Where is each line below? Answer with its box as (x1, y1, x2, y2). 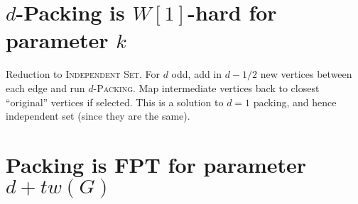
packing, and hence (253, 94, 337, 109)
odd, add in (171, 67, 222, 81)
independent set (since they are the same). (6, 108, 190, 123)
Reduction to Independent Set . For (6, 67, 161, 81)
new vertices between (260, 67, 352, 81)
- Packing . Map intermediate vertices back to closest (93, 80, 320, 95)
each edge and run (6, 80, 85, 95)
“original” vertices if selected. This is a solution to (6, 94, 224, 109)
